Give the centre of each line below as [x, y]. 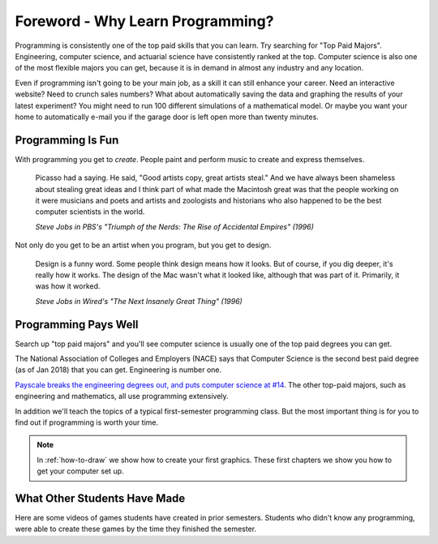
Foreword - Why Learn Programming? [144, 21]
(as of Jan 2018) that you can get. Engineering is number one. [118, 370]
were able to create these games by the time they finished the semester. [136, 529]
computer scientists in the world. [90, 212]
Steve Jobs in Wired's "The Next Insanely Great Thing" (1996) [139, 301]
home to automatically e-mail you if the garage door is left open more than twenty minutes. [167, 117]
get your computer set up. [81, 471]
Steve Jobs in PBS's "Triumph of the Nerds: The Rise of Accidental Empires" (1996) [174, 226]
